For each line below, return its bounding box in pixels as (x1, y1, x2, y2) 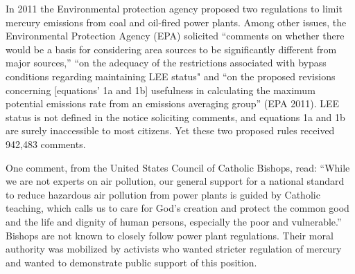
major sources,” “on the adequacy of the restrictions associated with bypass (6, 55, 327, 70)
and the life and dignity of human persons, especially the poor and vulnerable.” (6, 214, 342, 228)
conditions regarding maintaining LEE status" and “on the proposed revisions (6, 68, 336, 83)
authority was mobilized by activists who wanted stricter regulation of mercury (6, 241, 342, 256)
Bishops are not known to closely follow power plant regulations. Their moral (6, 228, 334, 242)
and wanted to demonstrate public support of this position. (6, 255, 257, 269)
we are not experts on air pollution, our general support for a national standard (6, 174, 345, 188)
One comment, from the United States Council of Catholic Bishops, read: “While (6, 160, 350, 174)
